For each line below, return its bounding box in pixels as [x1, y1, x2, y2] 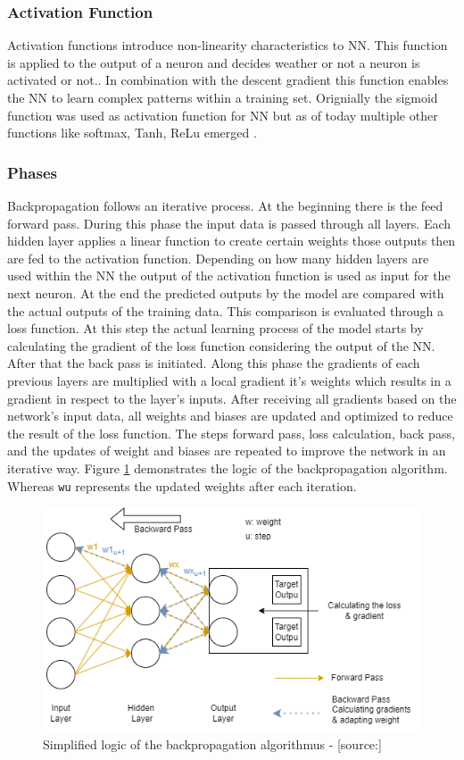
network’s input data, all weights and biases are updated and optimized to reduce [7, 406, 453, 425]
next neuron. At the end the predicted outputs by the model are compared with [7, 283, 444, 302]
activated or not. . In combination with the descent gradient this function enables [7, 71, 449, 89]
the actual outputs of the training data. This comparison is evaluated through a [7, 301, 443, 320]
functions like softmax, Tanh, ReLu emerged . [7, 123, 257, 142]
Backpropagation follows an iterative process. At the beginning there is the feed [7, 196, 443, 214]
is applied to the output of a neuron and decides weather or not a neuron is [7, 53, 420, 71]
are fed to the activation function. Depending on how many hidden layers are [7, 248, 429, 267]
